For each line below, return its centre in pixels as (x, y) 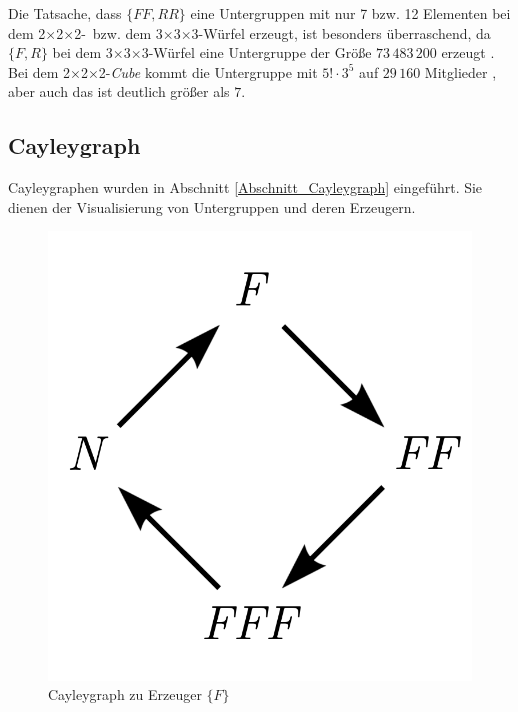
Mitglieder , (460, 71)
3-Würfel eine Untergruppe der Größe (256, 52)
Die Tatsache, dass (65, 13)
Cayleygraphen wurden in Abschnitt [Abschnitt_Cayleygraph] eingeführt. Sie (245, 187)
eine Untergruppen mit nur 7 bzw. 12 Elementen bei (350, 13)
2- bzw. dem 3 (118, 32)
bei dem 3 (82, 52)
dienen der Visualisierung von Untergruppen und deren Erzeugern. (212, 206)
